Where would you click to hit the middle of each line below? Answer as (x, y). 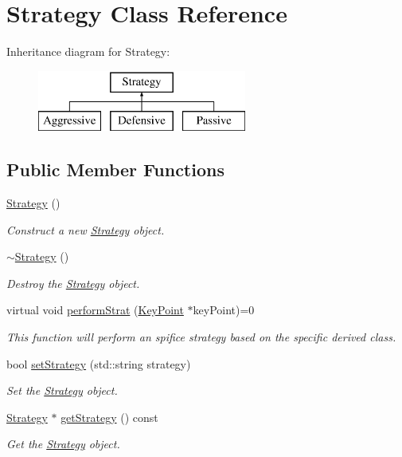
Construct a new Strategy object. (86, 229)
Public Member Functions (115, 169)
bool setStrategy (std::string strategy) (99, 363)
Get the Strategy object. (63, 444)
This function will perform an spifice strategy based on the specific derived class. (201, 337)
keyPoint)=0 (224, 310)
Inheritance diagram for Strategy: (88, 51)
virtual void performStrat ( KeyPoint (95, 310)
